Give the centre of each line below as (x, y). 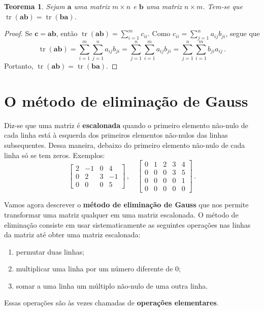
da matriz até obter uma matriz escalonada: (72, 235)
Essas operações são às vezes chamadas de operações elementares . (111, 303)
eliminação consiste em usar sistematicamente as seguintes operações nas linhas (127, 224)
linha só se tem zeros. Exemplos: (55, 155)
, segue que (243, 33)
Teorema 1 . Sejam (35, 6)
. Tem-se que (223, 6)
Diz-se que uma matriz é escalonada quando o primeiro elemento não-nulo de (126, 125)
